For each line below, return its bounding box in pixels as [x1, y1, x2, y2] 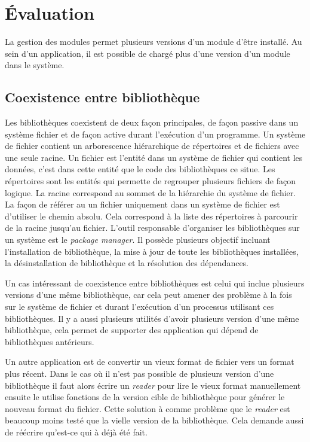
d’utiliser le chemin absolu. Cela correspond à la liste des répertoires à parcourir [5, 209, 298, 222]
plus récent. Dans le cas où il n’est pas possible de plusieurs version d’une [5, 367, 274, 379]
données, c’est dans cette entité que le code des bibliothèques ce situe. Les [5, 163, 275, 175]
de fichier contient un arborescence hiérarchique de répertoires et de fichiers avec [5, 139, 299, 152]
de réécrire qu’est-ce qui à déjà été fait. [5, 425, 148, 438]
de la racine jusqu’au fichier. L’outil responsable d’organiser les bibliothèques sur [5, 221, 300, 234]
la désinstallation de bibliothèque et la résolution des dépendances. [5, 257, 249, 269]
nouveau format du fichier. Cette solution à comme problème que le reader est [5, 402, 290, 414]
